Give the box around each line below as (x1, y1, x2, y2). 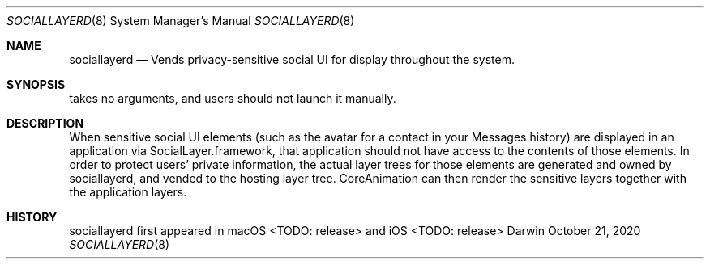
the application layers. (69, 185, 187, 199)
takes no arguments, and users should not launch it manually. (69, 91, 396, 105)
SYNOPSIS (6, 78, 66, 91)
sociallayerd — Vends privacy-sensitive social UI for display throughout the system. (69, 53, 515, 66)
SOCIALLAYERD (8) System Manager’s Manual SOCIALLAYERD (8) (6, 14, 355, 27)
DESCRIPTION (6, 116, 84, 130)
